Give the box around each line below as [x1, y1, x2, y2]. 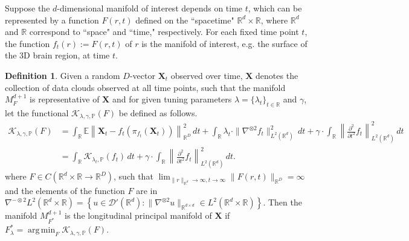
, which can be [248, 2, 302, 14]
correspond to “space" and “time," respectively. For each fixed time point [29, 25, 299, 38]
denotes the [256, 69, 298, 81]
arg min [28, 226, 56, 235]
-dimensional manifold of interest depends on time [57, 2, 243, 14]
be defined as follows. [118, 106, 198, 119]
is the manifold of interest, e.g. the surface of [141, 37, 308, 49]
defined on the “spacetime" [135, 13, 234, 26]
